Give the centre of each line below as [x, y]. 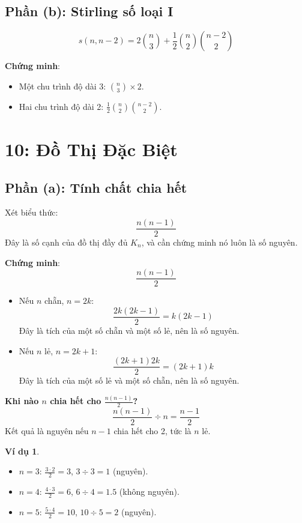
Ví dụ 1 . [22, 451]
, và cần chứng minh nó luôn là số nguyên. [219, 242]
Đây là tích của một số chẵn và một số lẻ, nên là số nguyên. [129, 330]
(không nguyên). [149, 491]
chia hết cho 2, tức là [153, 430]
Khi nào [22, 401]
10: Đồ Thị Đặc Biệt [91, 149]
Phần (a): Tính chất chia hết [96, 187]
